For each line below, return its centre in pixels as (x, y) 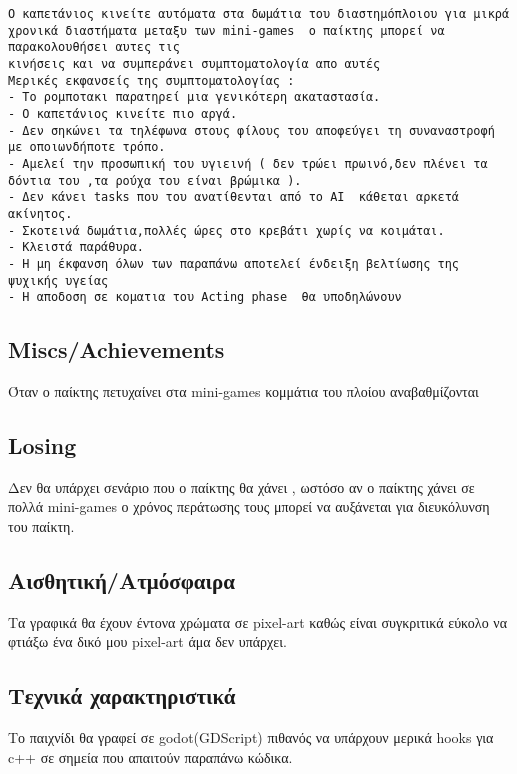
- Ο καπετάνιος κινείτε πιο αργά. (123, 113)
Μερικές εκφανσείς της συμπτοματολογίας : (151, 80)
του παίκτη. (41, 526)
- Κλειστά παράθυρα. (76, 247)
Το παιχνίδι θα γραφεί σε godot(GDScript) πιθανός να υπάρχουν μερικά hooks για (251, 737)
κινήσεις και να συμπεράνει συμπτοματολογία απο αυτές (194, 63)
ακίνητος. (40, 213)
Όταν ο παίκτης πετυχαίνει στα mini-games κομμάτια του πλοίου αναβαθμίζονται (243, 391)
